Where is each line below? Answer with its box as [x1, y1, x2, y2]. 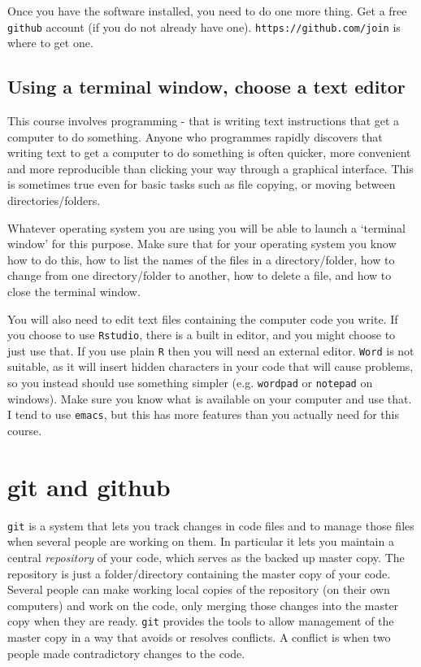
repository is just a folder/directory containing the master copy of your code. [7, 565, 391, 582]
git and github [7, 469, 171, 503]
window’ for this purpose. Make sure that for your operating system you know [7, 235, 397, 252]
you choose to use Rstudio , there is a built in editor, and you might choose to [7, 326, 396, 343]
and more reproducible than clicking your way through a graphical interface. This [7, 159, 414, 177]
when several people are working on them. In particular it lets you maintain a [7, 533, 394, 550]
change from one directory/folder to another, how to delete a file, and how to [7, 267, 392, 284]
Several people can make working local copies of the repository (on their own [7, 581, 390, 598]
